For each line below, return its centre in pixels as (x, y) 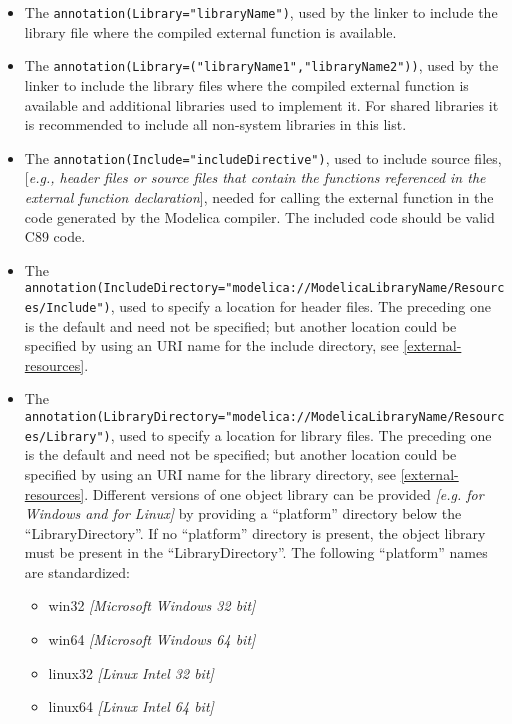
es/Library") (67, 436)
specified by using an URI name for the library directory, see (210, 473)
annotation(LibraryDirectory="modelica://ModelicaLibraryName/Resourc (264, 417)
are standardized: (77, 571)
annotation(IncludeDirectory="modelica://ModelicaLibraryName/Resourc (264, 288)
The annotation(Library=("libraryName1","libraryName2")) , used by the (261, 65)
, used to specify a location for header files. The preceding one (300, 305)
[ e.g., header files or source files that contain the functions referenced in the (255, 177)
